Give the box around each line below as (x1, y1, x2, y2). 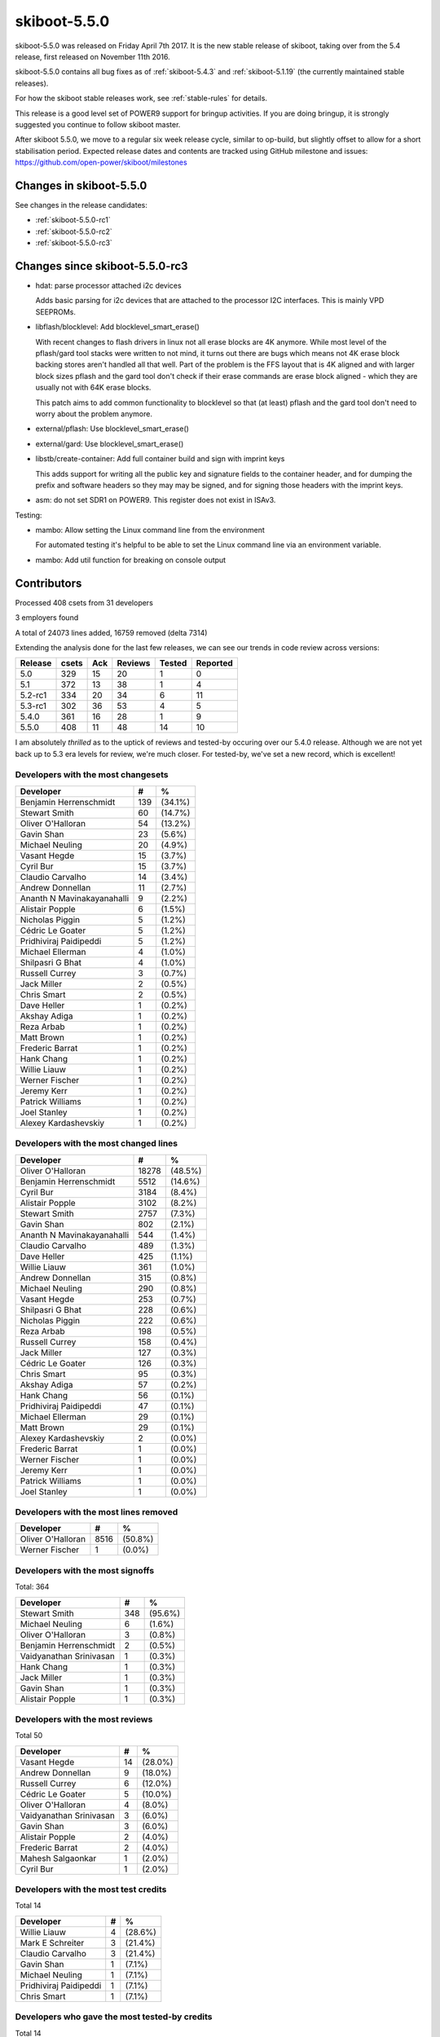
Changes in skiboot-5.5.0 (15, 178, 147, 192)
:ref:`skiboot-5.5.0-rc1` (35, 215, 111, 225)
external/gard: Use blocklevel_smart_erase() (35, 438, 184, 448)
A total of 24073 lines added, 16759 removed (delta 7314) (15, 627, 208, 637)
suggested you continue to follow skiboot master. (15, 119, 181, 130)
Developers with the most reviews (15, 1714, 153, 1725)
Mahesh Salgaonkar (20, 1852, 97, 1863)
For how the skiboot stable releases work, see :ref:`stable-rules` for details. (15, 94, 268, 103)
